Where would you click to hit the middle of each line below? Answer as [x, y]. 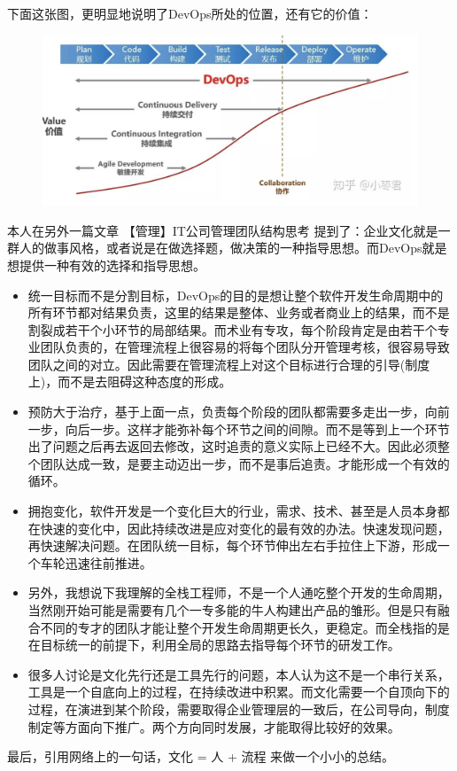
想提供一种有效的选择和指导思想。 [106, 265]
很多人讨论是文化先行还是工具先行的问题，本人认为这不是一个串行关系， [239, 674]
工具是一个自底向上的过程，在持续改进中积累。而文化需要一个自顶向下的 [239, 692]
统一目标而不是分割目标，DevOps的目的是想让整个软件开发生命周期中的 [236, 295]
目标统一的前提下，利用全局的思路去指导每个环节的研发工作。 [220, 645]
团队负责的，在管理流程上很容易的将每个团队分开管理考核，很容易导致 [245, 347]
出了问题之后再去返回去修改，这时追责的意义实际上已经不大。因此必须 [232, 446]
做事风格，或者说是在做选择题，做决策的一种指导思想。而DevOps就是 [245, 248]
